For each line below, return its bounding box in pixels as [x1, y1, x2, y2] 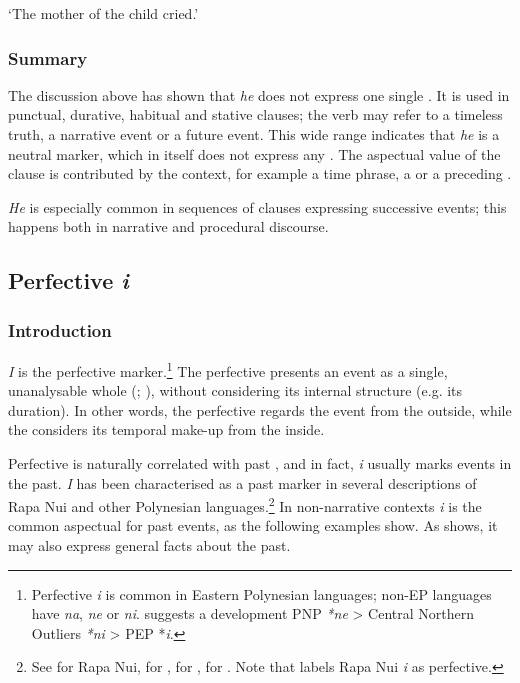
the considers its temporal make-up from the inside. [8, 419, 325, 440]
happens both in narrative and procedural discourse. [8, 216, 329, 237]
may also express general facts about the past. [8, 535, 291, 556]
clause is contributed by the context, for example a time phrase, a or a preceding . [8, 163, 512, 184]
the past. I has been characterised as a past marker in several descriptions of [8, 472, 477, 493]
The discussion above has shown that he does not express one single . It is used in [8, 84, 510, 105]
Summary [8, 45, 88, 70]
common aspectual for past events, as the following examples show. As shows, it [8, 515, 498, 536]
